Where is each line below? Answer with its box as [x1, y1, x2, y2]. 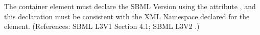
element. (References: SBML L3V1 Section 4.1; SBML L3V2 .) [4, 21, 200, 31]
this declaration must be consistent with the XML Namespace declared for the [4, 11, 250, 21]
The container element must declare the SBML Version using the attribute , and [4, 1, 256, 11]
